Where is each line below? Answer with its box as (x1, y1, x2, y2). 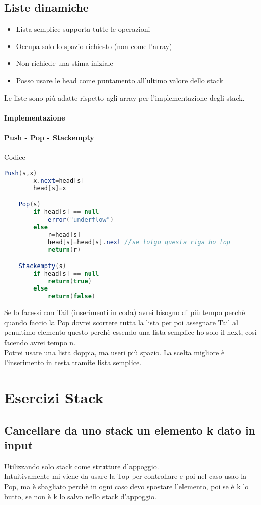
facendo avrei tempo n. (4, 336, 76, 347)
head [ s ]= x (33, 184, 66, 192)
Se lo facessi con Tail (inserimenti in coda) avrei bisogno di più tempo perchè (4, 307, 245, 318)
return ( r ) (47, 246, 81, 254)
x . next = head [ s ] (33, 177, 85, 184)
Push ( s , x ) (4, 169, 37, 177)
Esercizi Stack (4, 387, 104, 407)
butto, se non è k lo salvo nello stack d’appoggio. (4, 491, 156, 501)
